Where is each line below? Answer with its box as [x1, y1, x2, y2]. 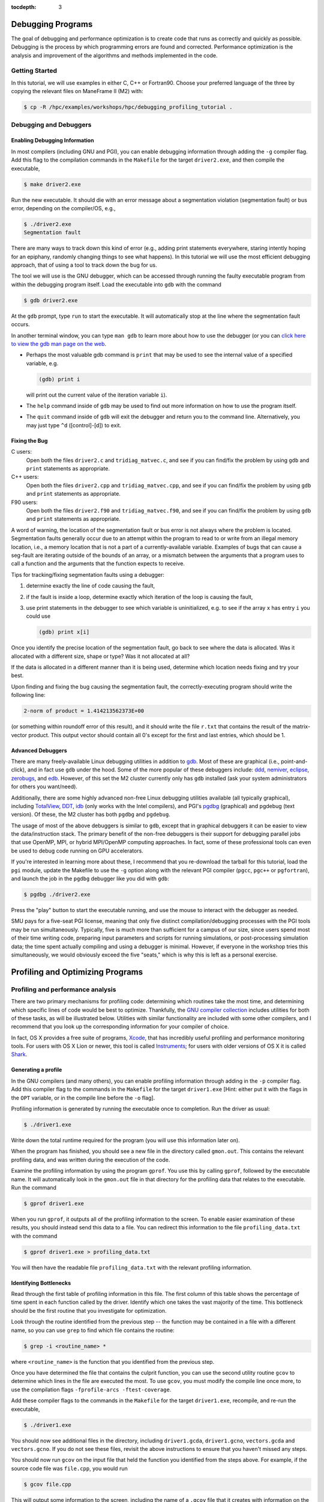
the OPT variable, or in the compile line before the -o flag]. [11, 1094, 155, 1101]
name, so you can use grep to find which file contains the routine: [11, 1327, 175, 1334]
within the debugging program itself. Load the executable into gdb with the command [11, 281, 222, 288]
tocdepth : [11, 4, 37, 10]
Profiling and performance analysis [11, 985, 116, 994]
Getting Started [11, 67, 57, 75]
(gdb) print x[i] [38, 628, 90, 636]
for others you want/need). [11, 783, 78, 790]
